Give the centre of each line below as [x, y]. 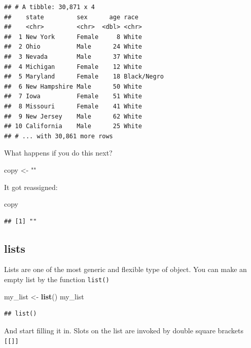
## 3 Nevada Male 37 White [73, 56]
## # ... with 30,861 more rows [59, 136]
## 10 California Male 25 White [73, 126]
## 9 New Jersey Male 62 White [73, 116]
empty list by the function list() [57, 279]
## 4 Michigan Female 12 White [73, 67]
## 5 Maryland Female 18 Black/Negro [84, 77]
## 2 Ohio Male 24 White [73, 47]
